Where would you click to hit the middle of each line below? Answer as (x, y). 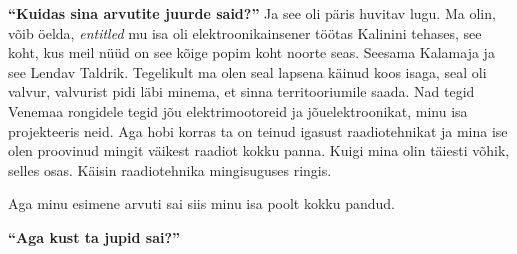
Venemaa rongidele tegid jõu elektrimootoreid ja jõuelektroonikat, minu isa (238, 110)
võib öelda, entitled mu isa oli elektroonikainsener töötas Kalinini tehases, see (245, 32)
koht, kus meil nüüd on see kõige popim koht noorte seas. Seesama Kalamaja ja (251, 52)
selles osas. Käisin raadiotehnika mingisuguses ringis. (170, 169)
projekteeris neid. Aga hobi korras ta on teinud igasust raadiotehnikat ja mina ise (258, 130)
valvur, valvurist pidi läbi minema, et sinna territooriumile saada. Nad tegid (241, 91)
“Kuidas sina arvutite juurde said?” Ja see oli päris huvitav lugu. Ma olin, (252, 13)
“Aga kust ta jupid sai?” (94, 236)
